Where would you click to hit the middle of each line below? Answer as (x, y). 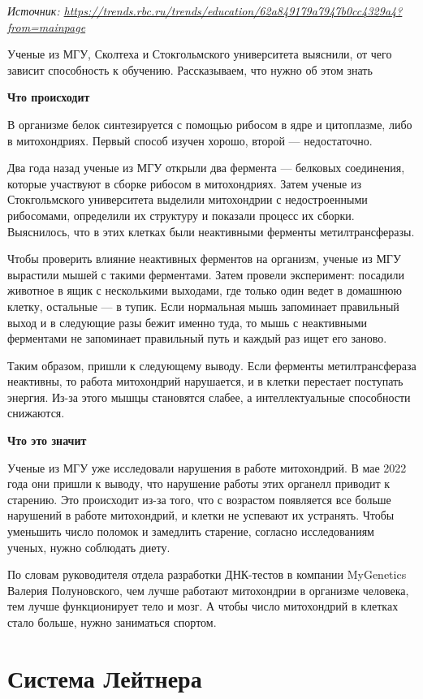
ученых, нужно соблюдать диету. (89, 547)
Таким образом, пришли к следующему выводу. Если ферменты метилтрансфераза (212, 365)
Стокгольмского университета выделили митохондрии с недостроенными (188, 199)
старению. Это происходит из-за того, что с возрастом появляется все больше (199, 499)
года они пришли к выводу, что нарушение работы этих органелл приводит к (199, 483)
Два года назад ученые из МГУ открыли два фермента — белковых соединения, (206, 168)
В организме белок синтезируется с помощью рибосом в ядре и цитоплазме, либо (210, 124)
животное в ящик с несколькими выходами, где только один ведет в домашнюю (205, 290)
